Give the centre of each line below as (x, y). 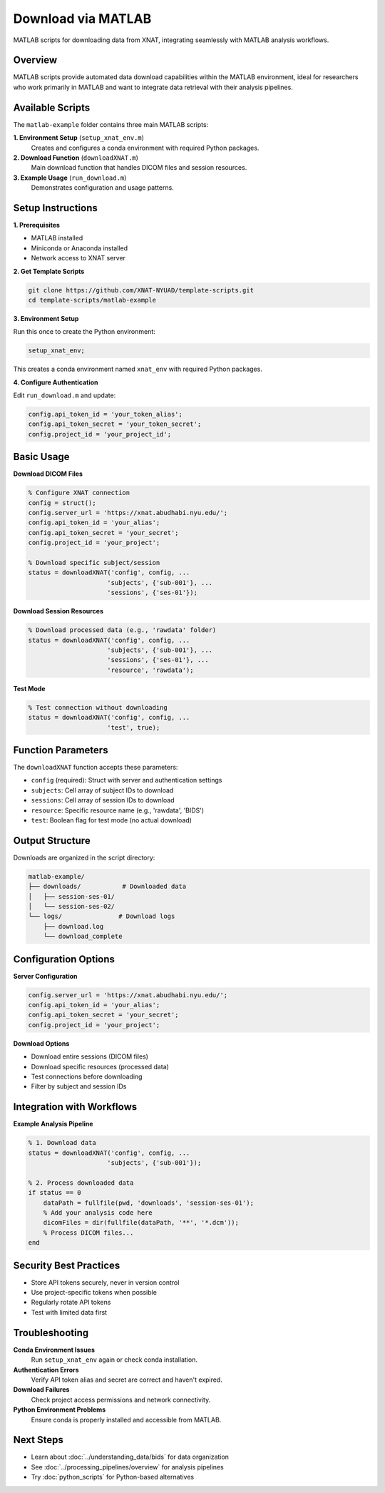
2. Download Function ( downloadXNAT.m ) (76, 158)
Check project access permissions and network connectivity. (121, 1400)
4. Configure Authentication (56, 382)
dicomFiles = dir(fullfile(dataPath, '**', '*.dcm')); (141, 1223)
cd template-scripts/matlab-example (92, 300)
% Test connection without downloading (98, 707)
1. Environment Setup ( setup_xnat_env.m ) (78, 138)
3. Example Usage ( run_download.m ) (70, 178)
